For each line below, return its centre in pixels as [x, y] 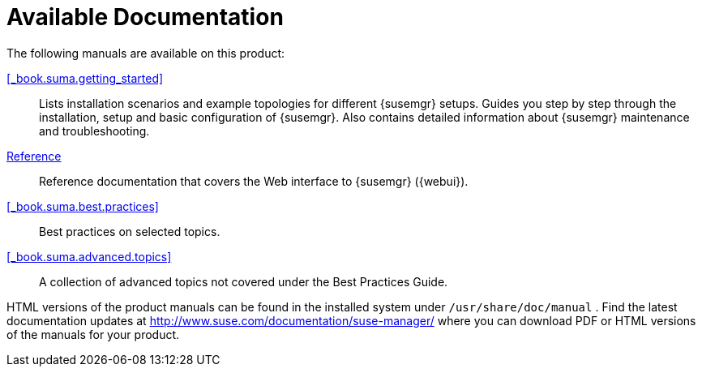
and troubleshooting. [94, 131]
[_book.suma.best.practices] [83, 206]
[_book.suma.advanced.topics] [89, 256]
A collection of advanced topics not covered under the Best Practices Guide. [244, 281]
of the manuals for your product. [93, 334]
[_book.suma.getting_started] [85, 78]
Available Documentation [145, 17]
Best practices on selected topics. [130, 231]
